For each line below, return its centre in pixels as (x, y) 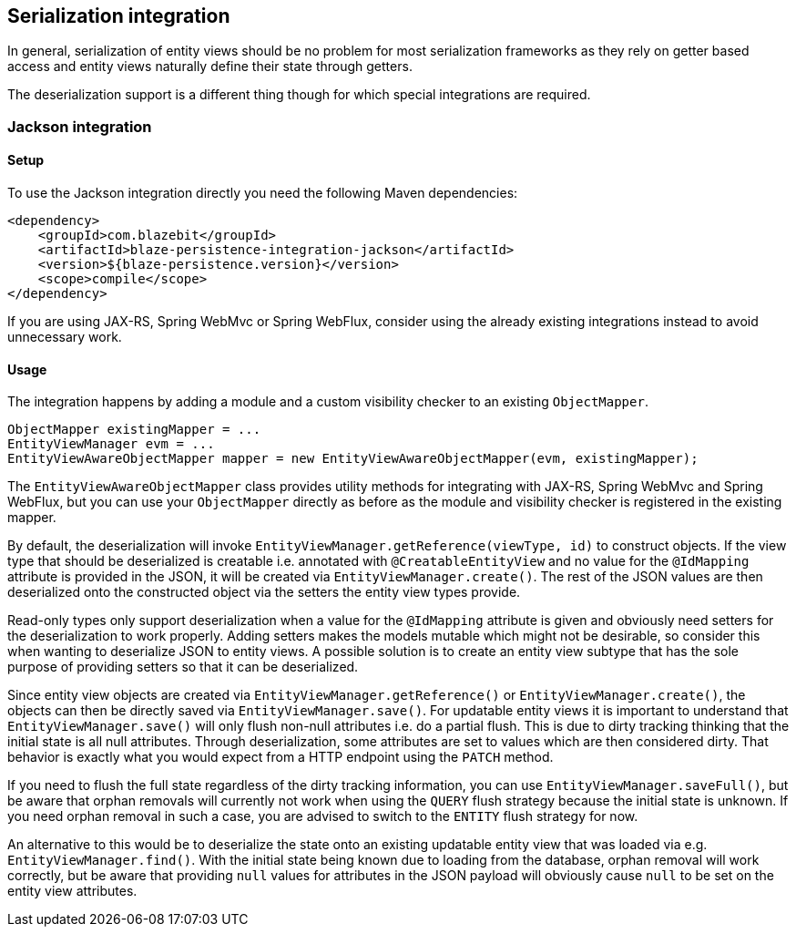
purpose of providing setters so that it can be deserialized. (183, 667)
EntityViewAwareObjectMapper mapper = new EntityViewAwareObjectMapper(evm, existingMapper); (353, 459)
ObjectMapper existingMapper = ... (134, 430)
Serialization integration (119, 16)
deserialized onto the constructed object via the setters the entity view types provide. (264, 592)
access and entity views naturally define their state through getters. (210, 67)
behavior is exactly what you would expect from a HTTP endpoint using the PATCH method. (281, 757)
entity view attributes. (72, 891)
